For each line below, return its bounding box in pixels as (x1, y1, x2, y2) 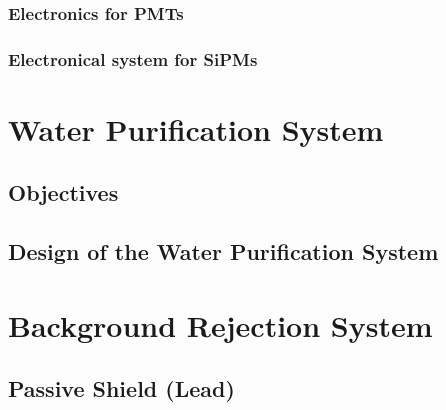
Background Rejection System (8, 304, 433, 345)
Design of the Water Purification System (8, 236, 439, 267)
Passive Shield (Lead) (8, 373, 235, 404)
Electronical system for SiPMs (8, 46, 258, 71)
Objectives (8, 177, 119, 208)
